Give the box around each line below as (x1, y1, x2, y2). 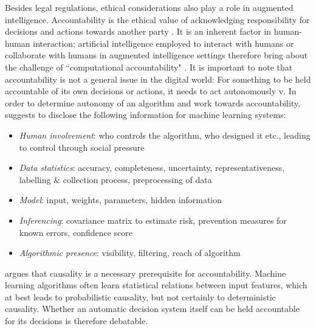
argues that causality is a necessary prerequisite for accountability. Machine (5, 266, 286, 279)
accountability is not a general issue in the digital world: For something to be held (5, 72, 311, 85)
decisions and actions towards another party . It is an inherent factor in (5, 25, 272, 38)
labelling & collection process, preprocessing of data (19, 173, 212, 185)
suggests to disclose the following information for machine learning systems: (5, 108, 286, 121)
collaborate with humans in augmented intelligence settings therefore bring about (5, 49, 308, 61)
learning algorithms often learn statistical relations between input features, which (5, 279, 307, 291)
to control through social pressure (19, 140, 145, 153)
